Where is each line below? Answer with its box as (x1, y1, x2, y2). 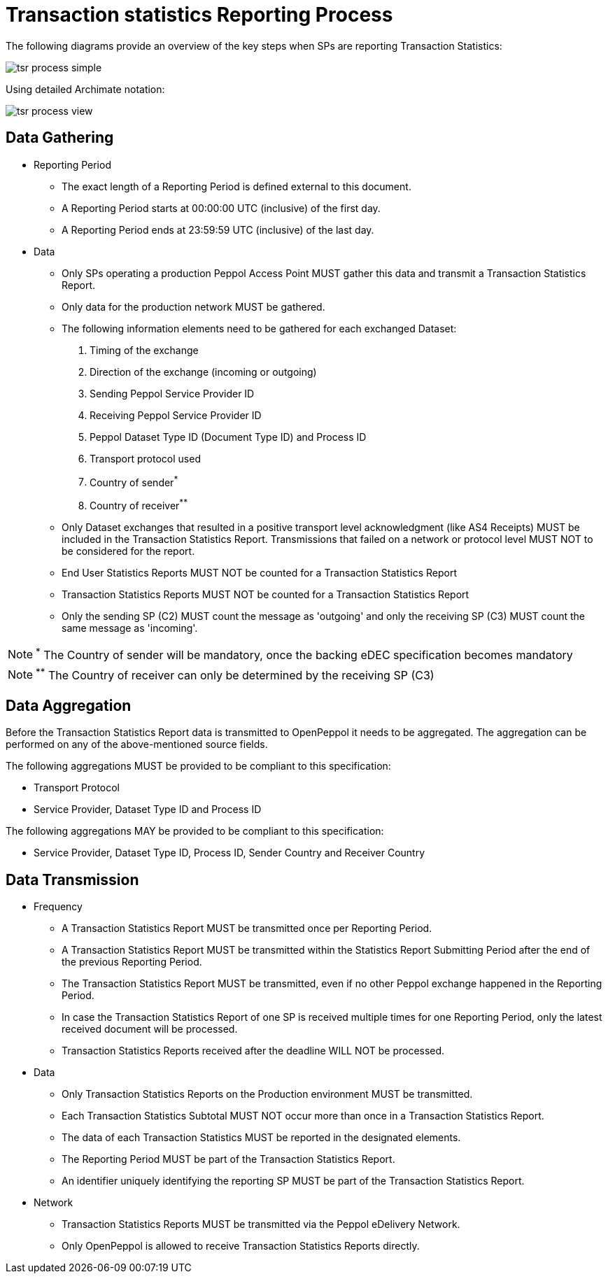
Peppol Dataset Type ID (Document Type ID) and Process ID (90, 430, 367, 443)
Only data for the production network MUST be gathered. (62, 300, 325, 313)
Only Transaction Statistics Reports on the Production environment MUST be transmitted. (62, 1088, 473, 1101)
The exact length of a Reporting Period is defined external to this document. (62, 180, 411, 192)
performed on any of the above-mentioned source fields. (6, 738, 268, 751)
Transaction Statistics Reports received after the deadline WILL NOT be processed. (62, 1045, 445, 1057)
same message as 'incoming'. (62, 621, 198, 634)
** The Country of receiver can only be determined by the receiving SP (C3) (36, 666, 434, 683)
